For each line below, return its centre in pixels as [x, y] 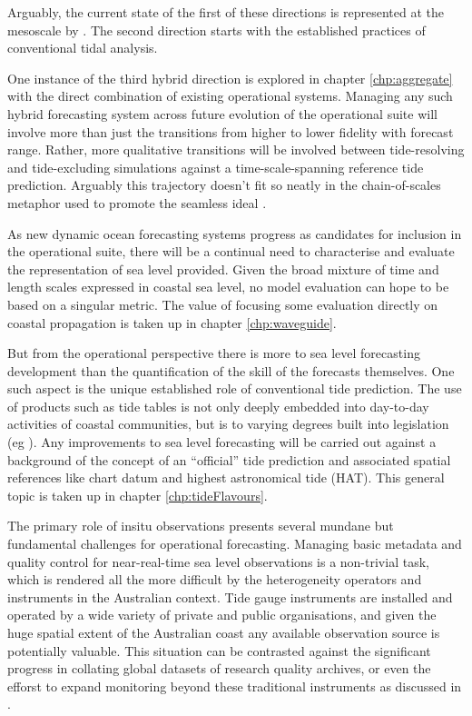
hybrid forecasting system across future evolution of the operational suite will [222, 113]
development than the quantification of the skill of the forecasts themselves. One [231, 370]
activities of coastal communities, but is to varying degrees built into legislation [228, 424]
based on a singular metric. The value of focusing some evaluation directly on [223, 304]
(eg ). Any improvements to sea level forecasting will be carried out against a [222, 442]
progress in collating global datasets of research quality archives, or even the [219, 668]
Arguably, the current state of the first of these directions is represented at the [226, 12]
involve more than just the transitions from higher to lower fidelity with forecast [231, 131]
